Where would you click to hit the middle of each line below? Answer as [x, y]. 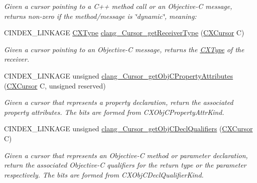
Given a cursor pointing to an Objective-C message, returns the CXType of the [124, 49]
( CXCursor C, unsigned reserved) [55, 85]
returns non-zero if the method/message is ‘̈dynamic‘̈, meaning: [100, 16]
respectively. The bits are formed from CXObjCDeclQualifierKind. [104, 174]
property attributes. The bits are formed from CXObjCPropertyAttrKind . [114, 112]
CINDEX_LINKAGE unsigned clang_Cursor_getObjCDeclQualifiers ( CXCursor [128, 129]
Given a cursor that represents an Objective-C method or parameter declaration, [126, 155]
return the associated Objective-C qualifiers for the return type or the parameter [125, 165]
